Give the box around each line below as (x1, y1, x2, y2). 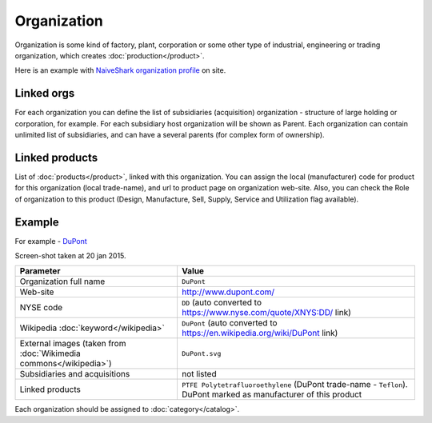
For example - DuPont (14, 236, 87, 245)
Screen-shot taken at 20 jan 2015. (14, 251, 127, 260)
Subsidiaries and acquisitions (19, 369, 130, 380)
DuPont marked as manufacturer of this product (181, 389, 362, 400)
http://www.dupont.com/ (181, 286, 275, 297)
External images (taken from (19, 338, 126, 349)
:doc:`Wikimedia (19, 348, 81, 359)
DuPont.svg (181, 349, 222, 357)
